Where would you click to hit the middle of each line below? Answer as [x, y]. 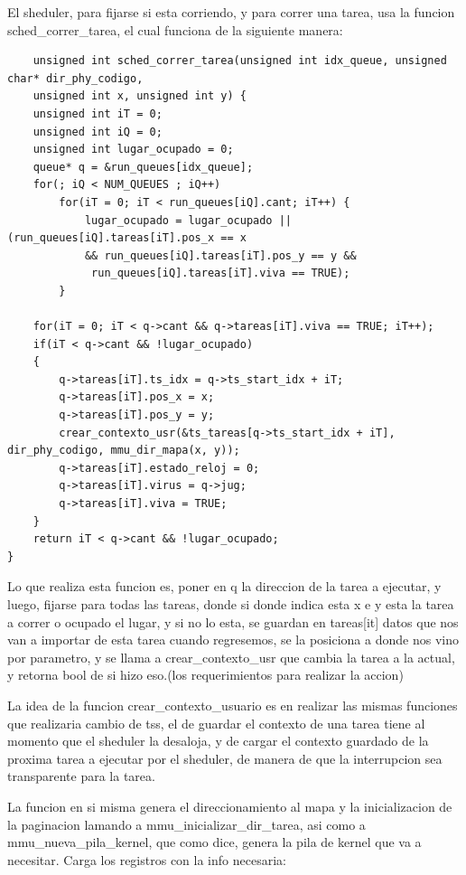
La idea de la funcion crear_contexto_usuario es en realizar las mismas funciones [233, 705]
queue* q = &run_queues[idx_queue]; [143, 167]
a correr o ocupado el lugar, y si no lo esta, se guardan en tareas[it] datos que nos [233, 621]
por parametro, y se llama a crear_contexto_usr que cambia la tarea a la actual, [231, 657]
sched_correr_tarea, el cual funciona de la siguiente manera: [175, 29]
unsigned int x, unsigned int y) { [140, 96]
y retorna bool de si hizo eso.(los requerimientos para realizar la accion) [205, 675]
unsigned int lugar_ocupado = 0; [133, 150]
